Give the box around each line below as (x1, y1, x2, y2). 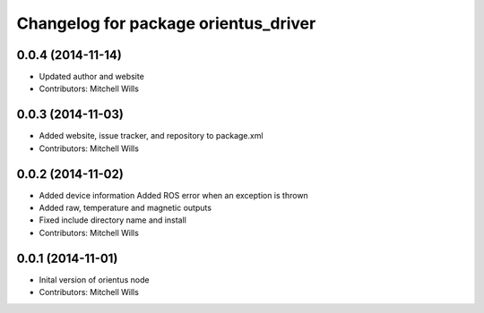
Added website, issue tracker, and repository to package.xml (39, 131, 264, 141)
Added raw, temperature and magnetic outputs (39, 202, 212, 214)
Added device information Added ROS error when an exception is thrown (39, 190, 308, 200)
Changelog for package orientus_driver (16, 13, 316, 33)
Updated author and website (39, 72, 145, 82)
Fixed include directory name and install (39, 215, 187, 225)
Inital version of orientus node (39, 274, 150, 285)
